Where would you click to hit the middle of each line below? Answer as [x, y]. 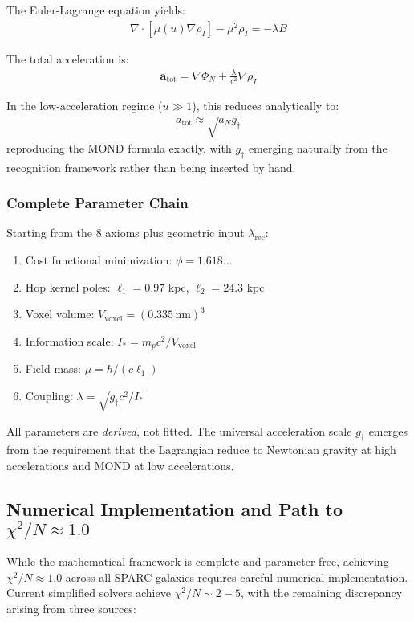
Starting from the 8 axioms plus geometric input [126, 233]
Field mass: [53, 368]
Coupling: [49, 395]
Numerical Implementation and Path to [175, 508]
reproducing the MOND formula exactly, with [119, 147]
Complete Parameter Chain [97, 203]
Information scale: [69, 340]
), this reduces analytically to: [266, 105]
